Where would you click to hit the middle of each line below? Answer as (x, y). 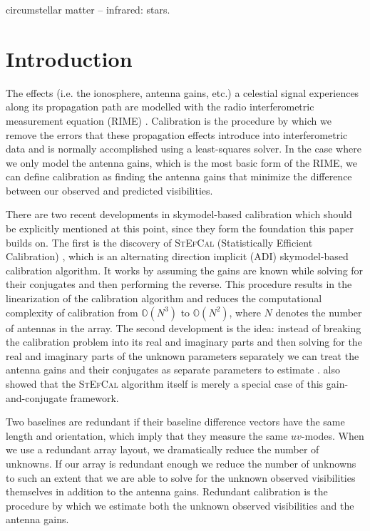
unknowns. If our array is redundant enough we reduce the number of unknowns (181, 463)
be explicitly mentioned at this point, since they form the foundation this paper (180, 228)
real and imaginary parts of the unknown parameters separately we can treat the (183, 355)
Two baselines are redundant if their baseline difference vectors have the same (175, 422)
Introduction (69, 58)
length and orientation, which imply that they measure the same (147, 435)
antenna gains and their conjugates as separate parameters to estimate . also (173, 370)
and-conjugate (36, 397)
